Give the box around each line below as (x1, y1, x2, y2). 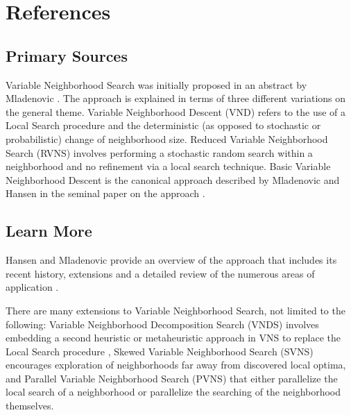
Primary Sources (6, 44, 128, 66)
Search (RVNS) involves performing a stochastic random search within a (6, 145, 313, 160)
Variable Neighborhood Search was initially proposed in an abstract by (6, 77, 307, 92)
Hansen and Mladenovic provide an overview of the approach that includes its (6, 253, 337, 267)
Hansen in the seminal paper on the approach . (6, 186, 205, 201)
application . (6, 280, 59, 294)
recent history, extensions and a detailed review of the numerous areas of (6, 266, 315, 280)
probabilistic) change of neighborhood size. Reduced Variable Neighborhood (6, 131, 328, 146)
